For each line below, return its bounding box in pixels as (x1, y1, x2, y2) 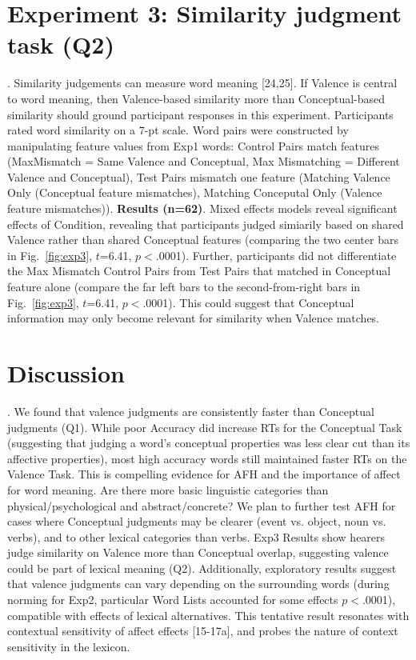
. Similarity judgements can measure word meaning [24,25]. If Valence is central (7, 74, 398, 91)
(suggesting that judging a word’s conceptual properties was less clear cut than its (7, 434, 410, 451)
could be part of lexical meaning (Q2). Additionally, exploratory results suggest (7, 559, 397, 576)
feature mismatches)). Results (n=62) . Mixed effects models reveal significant (7, 200, 398, 217)
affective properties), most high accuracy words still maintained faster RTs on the (7, 450, 407, 466)
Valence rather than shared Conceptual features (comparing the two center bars (7, 231, 398, 248)
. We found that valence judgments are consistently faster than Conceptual (7, 402, 374, 419)
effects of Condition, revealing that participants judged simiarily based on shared (7, 215, 404, 232)
